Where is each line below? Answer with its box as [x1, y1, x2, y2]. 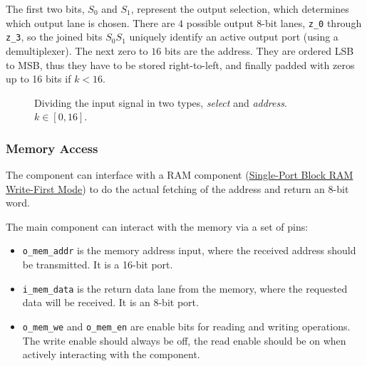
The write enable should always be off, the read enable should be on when [22, 333, 346, 347]
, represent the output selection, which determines [130, 1, 349, 16]
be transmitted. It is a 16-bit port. [22, 257, 173, 272]
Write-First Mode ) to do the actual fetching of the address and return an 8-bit [6, 181, 349, 196]
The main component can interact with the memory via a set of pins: [6, 219, 309, 234]
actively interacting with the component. [22, 347, 200, 362]
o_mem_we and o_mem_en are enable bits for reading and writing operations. [22, 318, 351, 333]
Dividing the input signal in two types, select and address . [34, 95, 287, 110]
